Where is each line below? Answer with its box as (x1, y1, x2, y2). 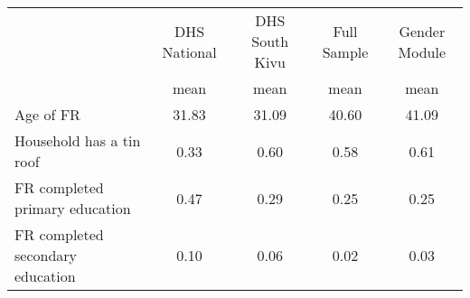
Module (398, 41, 446, 62)
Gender (399, 20, 446, 42)
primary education (14, 198, 131, 219)
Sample (322, 41, 369, 62)
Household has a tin (14, 130, 141, 151)
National (162, 41, 217, 62)
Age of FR (14, 104, 80, 125)
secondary (14, 245, 78, 265)
